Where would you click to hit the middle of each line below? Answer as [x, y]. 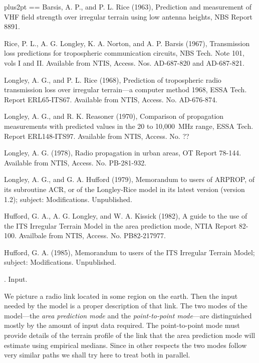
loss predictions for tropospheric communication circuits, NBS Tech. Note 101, [124, 53]
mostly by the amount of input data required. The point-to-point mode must [122, 325]
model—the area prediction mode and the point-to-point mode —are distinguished [128, 315]
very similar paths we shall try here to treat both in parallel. [97, 355]
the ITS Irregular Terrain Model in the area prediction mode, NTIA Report [120, 225]
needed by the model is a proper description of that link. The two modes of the [126, 306]
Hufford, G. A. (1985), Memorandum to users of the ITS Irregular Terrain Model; [129, 252]
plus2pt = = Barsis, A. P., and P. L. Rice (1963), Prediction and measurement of [128, 7]
